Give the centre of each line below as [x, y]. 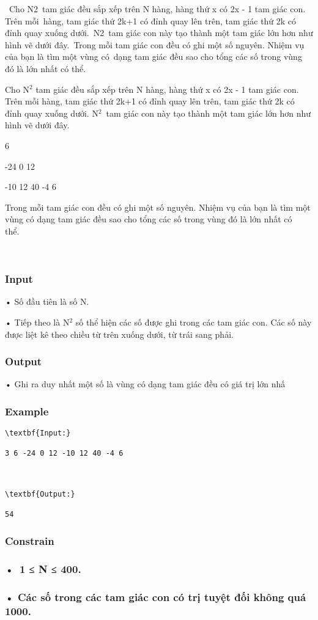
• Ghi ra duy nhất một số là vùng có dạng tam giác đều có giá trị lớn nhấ [145, 384]
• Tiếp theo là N [37, 322]
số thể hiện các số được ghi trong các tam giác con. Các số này [194, 322]
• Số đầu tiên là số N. [47, 301]
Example [27, 411]
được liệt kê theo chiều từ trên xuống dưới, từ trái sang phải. [119, 334]
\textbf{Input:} [38, 433]
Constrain [30, 540]
